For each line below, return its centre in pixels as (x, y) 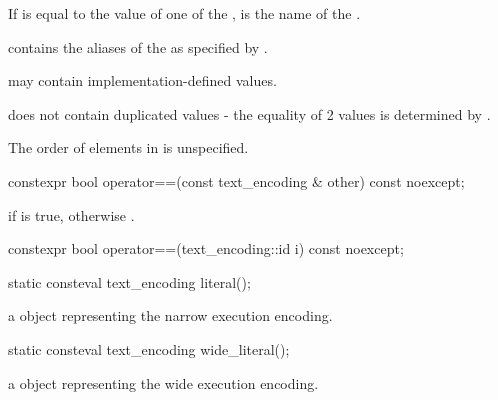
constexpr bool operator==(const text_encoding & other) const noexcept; (236, 180)
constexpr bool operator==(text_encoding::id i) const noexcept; (206, 248)
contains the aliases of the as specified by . (138, 46)
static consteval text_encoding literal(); (129, 281)
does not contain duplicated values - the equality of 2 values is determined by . (249, 113)
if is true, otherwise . (71, 214)
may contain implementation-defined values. (142, 80)
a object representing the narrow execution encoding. (170, 315)
